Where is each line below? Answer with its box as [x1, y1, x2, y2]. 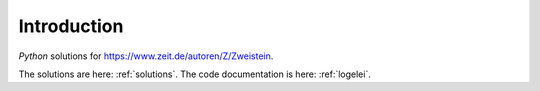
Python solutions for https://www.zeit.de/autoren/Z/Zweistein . [18, 50, 274, 62]
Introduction [18, 15, 124, 37]
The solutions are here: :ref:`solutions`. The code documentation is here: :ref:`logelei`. [18, 68, 372, 80]
